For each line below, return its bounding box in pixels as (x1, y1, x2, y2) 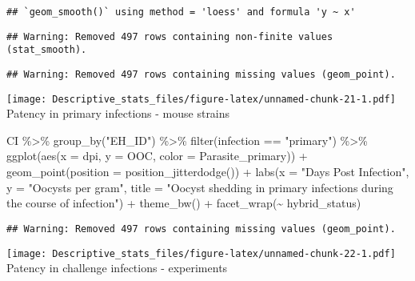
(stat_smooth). (6, 44, 87, 56)
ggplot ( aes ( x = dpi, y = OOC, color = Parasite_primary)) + (6, 147, 308, 164)
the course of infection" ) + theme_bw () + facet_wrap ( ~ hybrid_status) (6, 195, 361, 211)
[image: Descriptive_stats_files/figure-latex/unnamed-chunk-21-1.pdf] (6, 93, 396, 105)
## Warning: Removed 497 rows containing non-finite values (6, 30, 333, 42)
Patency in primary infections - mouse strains (6, 105, 230, 122)
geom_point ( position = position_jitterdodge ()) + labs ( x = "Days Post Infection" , (6, 163, 409, 180)
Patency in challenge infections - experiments (6, 259, 228, 276)
